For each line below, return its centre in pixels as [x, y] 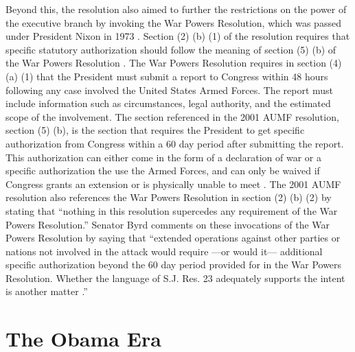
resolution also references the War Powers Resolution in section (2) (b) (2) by [169, 197]
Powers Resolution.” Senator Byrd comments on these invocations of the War [168, 224]
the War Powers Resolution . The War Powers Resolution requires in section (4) [174, 63]
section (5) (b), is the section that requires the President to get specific [155, 130]
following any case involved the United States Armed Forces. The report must [170, 90]
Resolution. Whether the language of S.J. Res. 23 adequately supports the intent [175, 278]
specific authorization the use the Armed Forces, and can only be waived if [163, 171]
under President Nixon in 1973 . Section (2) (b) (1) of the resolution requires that [178, 36]
